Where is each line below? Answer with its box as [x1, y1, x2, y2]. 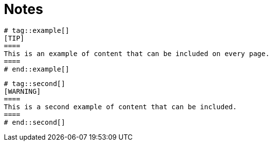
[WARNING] [4, 87, 41, 95]
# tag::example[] [4, 26, 69, 34]
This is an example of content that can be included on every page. [4, 49, 270, 58]
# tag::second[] [4, 79, 65, 87]
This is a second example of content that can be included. [4, 102, 237, 111]
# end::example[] [4, 65, 69, 73]
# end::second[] [4, 118, 65, 126]
